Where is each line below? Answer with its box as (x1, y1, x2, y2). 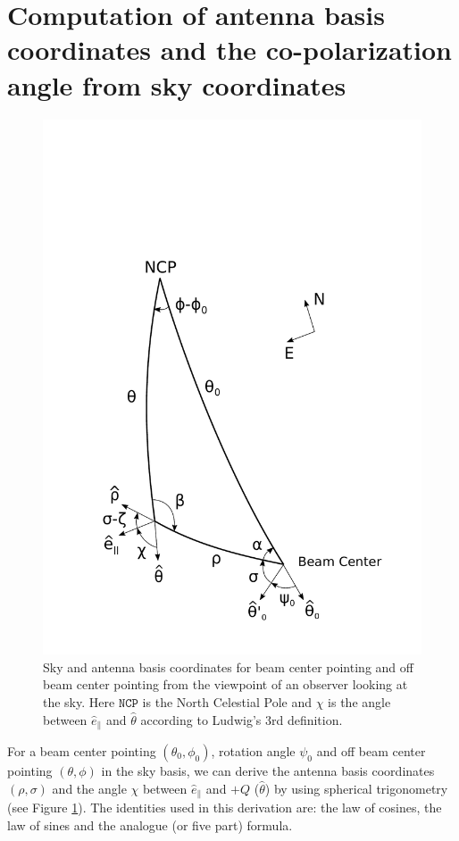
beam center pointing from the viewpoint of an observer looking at (43, 675, 408, 694)
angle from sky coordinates (7, 66, 346, 103)
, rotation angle (211, 742, 296, 761)
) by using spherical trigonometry (264, 779, 448, 797)
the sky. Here (43, 692, 115, 711)
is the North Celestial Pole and (142, 692, 312, 711)
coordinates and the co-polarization (7, 31, 453, 68)
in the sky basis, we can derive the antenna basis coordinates (101, 762, 435, 780)
